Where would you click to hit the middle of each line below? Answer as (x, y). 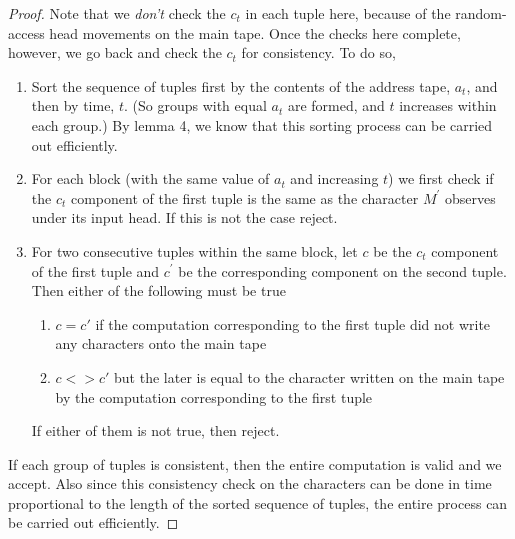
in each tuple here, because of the (348, 13)
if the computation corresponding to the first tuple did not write (293, 323)
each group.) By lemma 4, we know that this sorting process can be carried (262, 124)
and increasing (334, 178)
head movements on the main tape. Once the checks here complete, (255, 32)
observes (470, 197)
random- (481, 13)
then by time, (73, 105)
